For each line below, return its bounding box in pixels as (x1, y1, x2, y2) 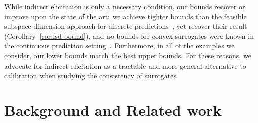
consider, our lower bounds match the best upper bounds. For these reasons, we (4, 50, 251, 60)
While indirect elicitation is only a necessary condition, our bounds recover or (4, 1, 245, 11)
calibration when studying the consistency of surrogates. (4, 70, 178, 81)
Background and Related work (4, 99, 222, 120)
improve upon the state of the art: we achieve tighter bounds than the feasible (4, 11, 247, 21)
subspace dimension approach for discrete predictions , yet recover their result (4, 21, 247, 31)
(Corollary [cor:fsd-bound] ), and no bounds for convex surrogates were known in (4, 30, 254, 41)
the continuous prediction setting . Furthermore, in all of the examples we (4, 40, 235, 51)
